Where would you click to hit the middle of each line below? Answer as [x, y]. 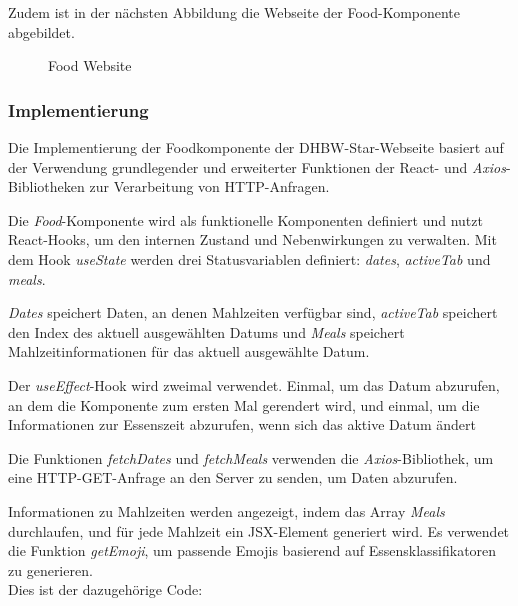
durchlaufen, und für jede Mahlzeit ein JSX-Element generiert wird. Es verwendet [259, 530]
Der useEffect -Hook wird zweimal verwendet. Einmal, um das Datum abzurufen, [254, 384]
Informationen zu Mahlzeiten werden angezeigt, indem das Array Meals [226, 510]
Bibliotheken [46, 186]
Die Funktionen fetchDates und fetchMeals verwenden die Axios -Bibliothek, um [251, 457]
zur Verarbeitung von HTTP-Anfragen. [209, 186]
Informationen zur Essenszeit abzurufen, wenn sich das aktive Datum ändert [242, 424]
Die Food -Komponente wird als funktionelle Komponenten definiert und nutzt [245, 219]
